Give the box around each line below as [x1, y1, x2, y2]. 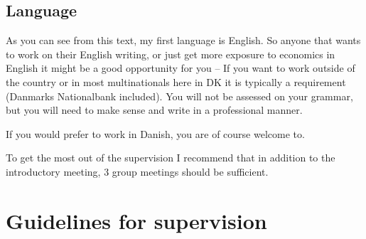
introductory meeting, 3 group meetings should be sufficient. [6, 164, 269, 179]
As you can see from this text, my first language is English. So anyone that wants [6, 33, 361, 48]
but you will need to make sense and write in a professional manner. [6, 102, 303, 117]
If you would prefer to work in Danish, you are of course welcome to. [6, 126, 305, 141]
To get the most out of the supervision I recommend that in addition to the [6, 150, 335, 165]
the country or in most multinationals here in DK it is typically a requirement [6, 74, 346, 89]
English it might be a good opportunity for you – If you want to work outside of [6, 60, 355, 75]
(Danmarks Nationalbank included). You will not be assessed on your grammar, [6, 88, 353, 103]
